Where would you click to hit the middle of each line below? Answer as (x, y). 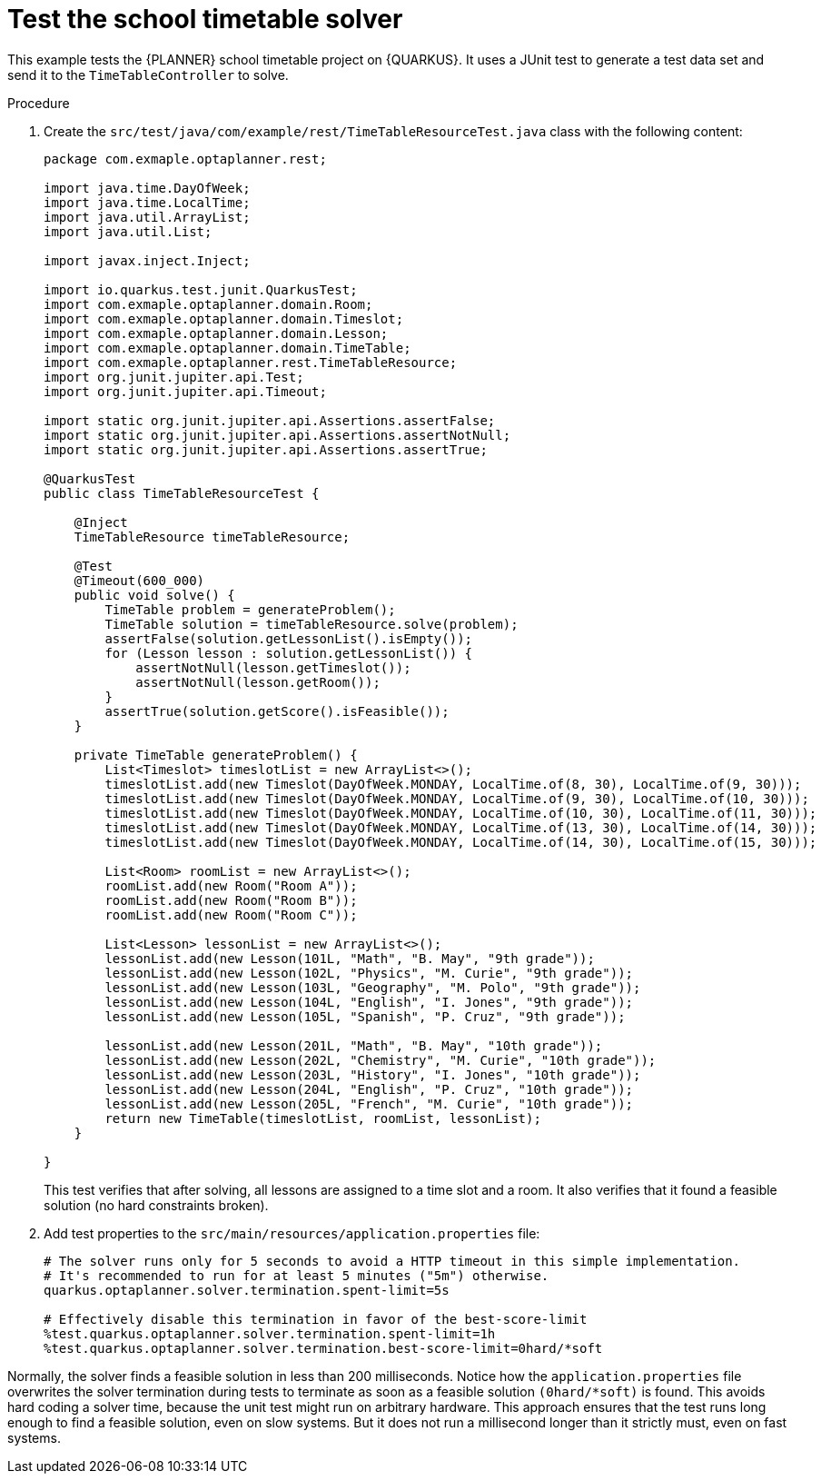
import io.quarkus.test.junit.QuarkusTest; (201, 289)
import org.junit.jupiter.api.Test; (174, 377)
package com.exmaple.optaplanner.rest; (185, 159)
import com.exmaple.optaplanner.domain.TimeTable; (228, 348)
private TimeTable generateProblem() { (216, 755)
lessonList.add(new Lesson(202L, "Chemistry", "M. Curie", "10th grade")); (381, 1060)
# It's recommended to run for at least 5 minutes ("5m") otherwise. (297, 1275)
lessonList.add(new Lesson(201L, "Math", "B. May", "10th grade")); (354, 1045)
